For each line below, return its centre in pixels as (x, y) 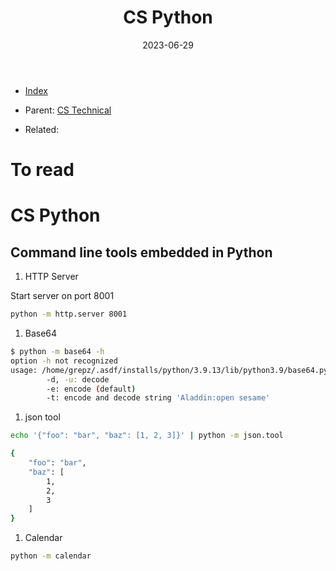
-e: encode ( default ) (91, 389)
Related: (42, 129)
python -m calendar (51, 556)
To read (42, 170)
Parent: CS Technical (68, 110)
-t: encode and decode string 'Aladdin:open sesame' (158, 398)
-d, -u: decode (78, 379)
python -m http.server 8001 (69, 314)
